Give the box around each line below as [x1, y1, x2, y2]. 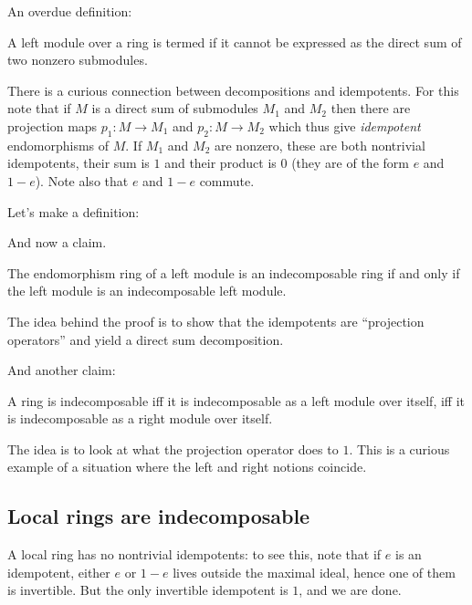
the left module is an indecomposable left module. [7, 281, 287, 300]
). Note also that [35, 171, 129, 190]
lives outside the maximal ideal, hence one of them [173, 562, 456, 581]
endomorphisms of [7, 135, 110, 154]
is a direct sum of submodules [91, 99, 258, 118]
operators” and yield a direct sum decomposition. [7, 329, 284, 349]
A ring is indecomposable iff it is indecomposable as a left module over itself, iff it [7, 391, 466, 410]
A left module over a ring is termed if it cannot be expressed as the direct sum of [7, 32, 462, 51]
